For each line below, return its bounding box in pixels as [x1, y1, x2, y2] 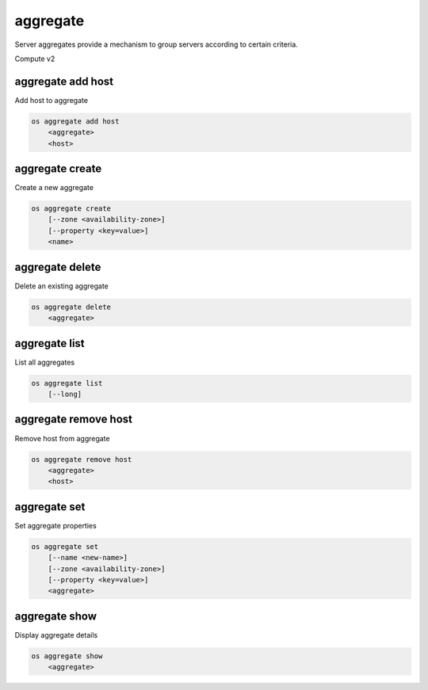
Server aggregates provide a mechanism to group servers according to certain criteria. [14, 40, 299, 49]
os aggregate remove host [31, 455, 132, 463]
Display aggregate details [14, 630, 98, 639]
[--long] [48, 390, 82, 399]
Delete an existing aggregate [14, 281, 109, 291]
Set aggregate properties [14, 520, 97, 530]
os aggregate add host [31, 116, 120, 126]
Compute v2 [14, 54, 55, 63]
